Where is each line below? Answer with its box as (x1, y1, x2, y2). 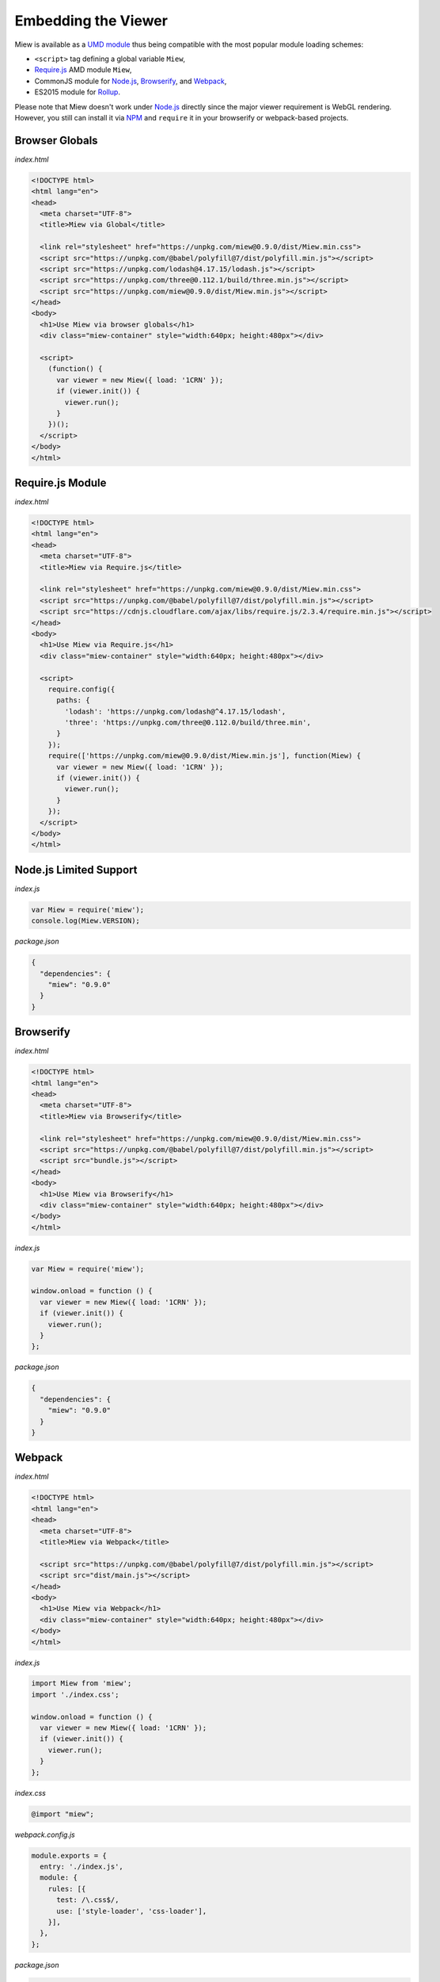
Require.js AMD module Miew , (34, 65, 132, 75)
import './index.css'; (31, 1689, 119, 1699)
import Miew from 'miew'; (31, 1679, 132, 1688)
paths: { (56, 696, 90, 705)
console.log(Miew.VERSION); (31, 916, 140, 925)
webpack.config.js (14, 1830, 75, 1839)
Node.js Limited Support (14, 863, 138, 876)
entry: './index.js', (40, 1861, 124, 1871)
